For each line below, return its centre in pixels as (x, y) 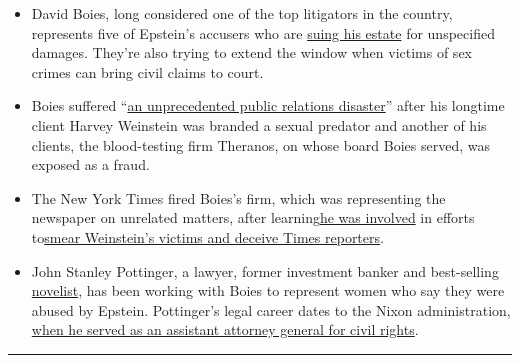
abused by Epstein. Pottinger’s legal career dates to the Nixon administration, (271, 309)
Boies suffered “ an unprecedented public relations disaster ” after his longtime (268, 105)
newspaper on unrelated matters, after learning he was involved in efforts (253, 217)
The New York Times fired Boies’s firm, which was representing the (238, 197)
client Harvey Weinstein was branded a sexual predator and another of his (259, 124)
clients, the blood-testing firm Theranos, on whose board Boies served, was (260, 144)
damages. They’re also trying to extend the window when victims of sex (251, 52)
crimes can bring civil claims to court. (147, 71)
